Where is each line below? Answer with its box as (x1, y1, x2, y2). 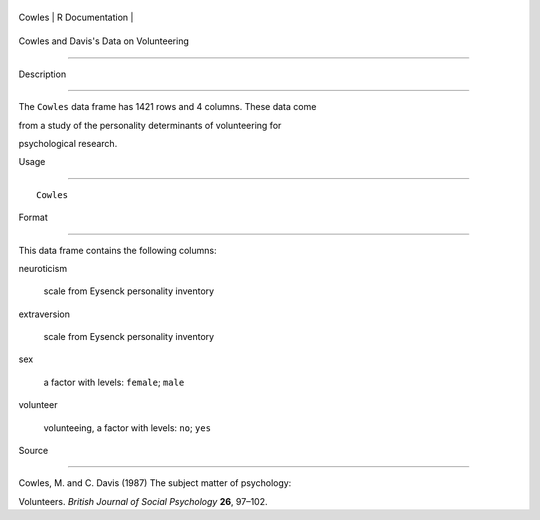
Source (18, 445, 49, 457)
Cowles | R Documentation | (18, 11, 134, 23)
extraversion (18, 308, 70, 320)
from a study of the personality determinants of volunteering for (18, 119, 282, 131)
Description (18, 68, 67, 80)
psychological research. (18, 137, 118, 149)
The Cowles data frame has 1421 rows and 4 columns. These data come (18, 101, 317, 113)
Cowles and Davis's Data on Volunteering (18, 35, 190, 47)
